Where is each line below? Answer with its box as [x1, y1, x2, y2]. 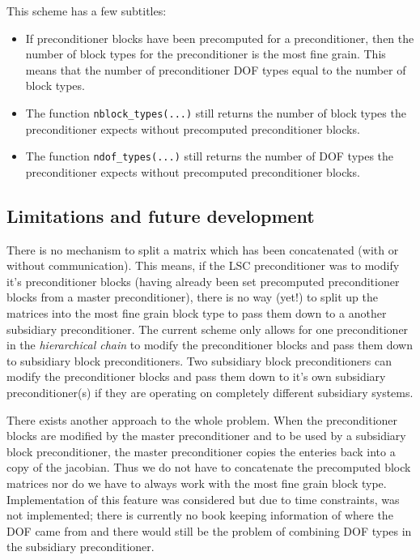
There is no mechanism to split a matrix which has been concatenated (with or [6, 241, 399, 258]
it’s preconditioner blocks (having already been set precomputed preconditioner [6, 272, 400, 289]
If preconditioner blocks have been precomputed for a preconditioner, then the [25, 29, 414, 46]
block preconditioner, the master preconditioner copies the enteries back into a [6, 442, 396, 460]
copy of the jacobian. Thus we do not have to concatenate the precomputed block [6, 459, 411, 476]
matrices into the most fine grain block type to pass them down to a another [6, 305, 387, 322]
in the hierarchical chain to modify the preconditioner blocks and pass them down [6, 336, 413, 353]
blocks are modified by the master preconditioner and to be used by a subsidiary [6, 427, 406, 444]
